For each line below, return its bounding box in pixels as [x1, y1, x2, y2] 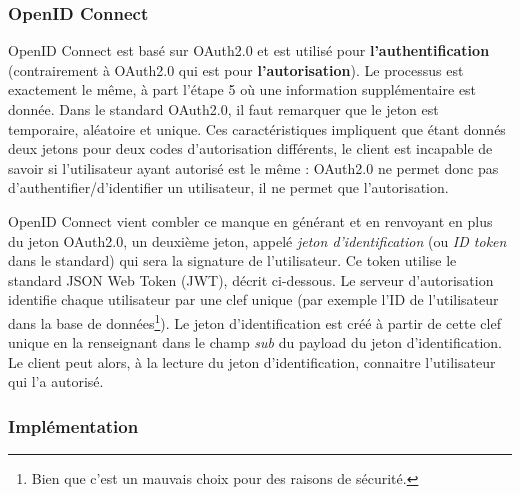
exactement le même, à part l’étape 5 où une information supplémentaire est [8, 79, 477, 100]
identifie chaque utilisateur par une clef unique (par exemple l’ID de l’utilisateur [8, 289, 499, 310]
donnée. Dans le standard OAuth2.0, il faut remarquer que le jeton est [8, 99, 439, 119]
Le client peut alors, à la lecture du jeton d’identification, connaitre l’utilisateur [8, 351, 496, 372]
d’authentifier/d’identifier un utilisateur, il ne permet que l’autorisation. [8, 177, 449, 198]
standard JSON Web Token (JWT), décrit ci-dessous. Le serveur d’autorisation [8, 269, 494, 290]
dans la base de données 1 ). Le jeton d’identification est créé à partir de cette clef [8, 309, 501, 333]
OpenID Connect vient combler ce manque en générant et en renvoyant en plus [8, 210, 493, 231]
